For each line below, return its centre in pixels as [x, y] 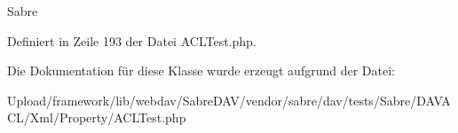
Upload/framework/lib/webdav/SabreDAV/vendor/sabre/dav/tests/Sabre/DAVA [229, 100]
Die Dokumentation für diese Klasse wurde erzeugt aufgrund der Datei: [201, 70]
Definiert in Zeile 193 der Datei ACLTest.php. [132, 40]
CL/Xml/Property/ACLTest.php [97, 117]
